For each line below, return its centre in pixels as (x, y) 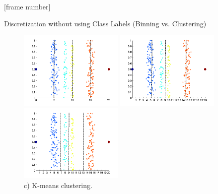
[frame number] (27, 6)
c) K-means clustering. (58, 185)
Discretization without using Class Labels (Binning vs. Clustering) (105, 23)
